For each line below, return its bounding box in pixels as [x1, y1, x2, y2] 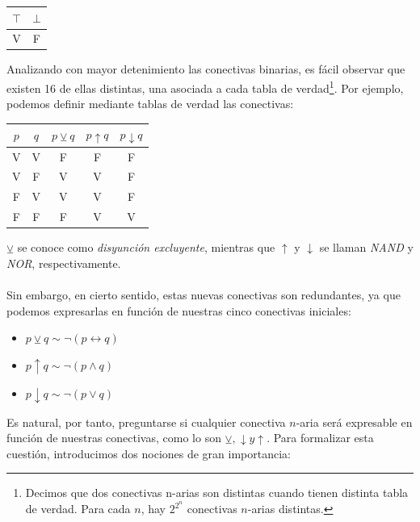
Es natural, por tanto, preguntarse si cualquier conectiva [6, 413, 286, 430]
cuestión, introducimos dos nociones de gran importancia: [6, 445, 292, 461]
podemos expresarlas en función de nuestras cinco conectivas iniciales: [6, 302, 351, 319]
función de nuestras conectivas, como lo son [6, 429, 221, 446]
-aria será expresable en [296, 413, 413, 430]
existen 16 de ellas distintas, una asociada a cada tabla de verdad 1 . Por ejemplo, [6, 77, 404, 96]
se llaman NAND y [319, 239, 414, 256]
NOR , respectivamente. [6, 254, 121, 271]
